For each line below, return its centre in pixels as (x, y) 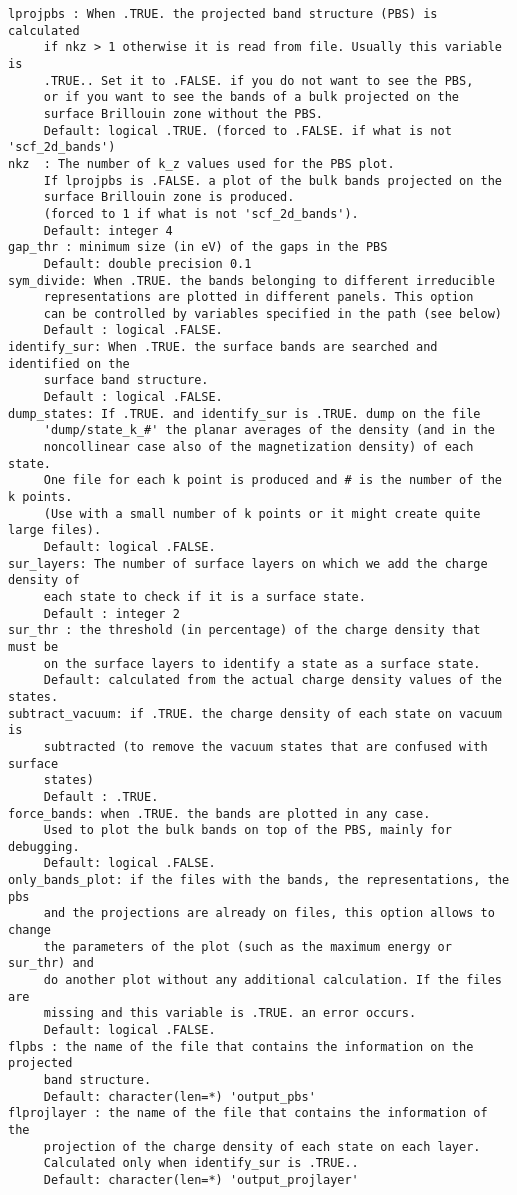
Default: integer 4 (108, 230)
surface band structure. (126, 380)
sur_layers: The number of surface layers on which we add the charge (248, 563)
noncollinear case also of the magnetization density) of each (258, 447)
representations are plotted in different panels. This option (258, 297)
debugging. (44, 846)
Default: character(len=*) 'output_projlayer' (201, 1179)
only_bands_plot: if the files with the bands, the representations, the (259, 880)
